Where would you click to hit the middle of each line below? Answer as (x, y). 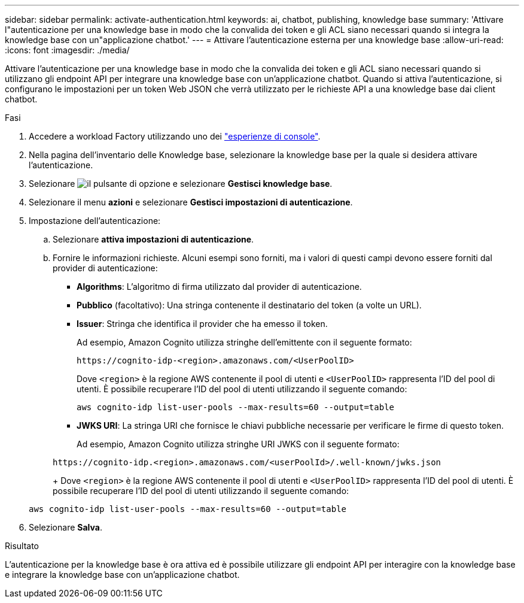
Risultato (22, 546)
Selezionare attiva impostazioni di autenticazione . (153, 239)
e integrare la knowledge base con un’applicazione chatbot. (122, 575)
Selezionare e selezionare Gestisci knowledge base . (181, 184)
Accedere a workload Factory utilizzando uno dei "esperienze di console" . (175, 136)
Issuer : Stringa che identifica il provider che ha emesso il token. (202, 324)
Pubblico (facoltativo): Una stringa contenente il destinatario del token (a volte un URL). (249, 305)
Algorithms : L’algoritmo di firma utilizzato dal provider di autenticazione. (219, 287)
